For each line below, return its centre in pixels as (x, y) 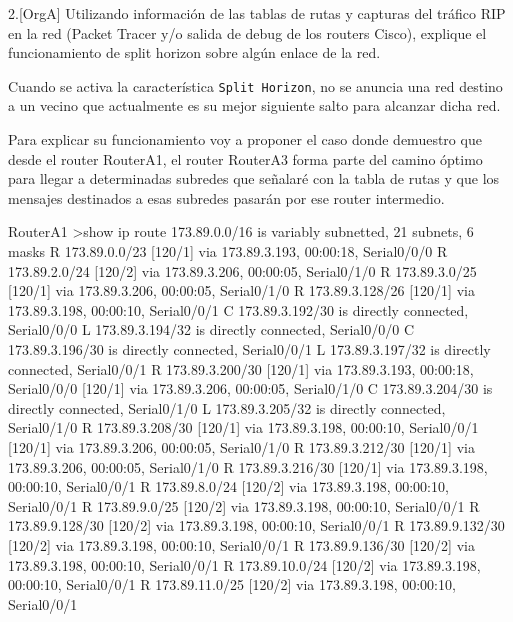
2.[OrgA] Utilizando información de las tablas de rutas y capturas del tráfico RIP (257, 13)
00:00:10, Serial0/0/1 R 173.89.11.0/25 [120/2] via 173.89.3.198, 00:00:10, (232, 584)
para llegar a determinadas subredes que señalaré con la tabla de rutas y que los (254, 178)
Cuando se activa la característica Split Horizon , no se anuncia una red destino (255, 85)
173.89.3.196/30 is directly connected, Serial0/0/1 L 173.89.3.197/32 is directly (249, 348)
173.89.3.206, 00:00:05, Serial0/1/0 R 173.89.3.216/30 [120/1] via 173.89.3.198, (248, 466)
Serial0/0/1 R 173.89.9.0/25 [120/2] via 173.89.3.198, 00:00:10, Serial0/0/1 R (244, 505)
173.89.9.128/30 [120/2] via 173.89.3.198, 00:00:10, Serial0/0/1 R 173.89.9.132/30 (256, 525)
